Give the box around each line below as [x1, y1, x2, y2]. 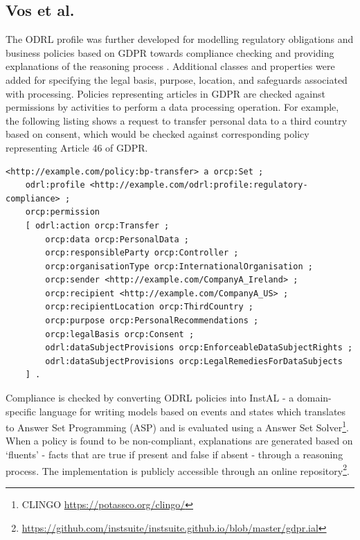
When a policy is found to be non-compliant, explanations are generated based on [6, 433, 353, 448]
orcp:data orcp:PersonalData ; [45, 234, 189, 244]
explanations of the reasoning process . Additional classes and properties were [6, 59, 335, 73]
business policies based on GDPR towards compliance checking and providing [6, 45, 334, 60]
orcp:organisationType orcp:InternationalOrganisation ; [45, 261, 313, 271]
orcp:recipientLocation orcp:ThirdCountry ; [45, 302, 253, 312]
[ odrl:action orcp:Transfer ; [25, 220, 170, 231]
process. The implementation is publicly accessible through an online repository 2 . [6, 461, 350, 478]
